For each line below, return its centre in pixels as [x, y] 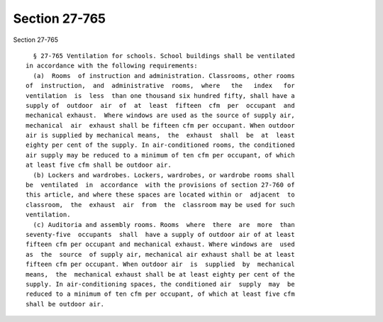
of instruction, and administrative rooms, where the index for [160, 86]
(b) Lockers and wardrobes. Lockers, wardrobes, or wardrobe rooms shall [164, 175]
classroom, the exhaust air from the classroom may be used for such [160, 205]
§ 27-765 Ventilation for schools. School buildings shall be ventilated [164, 56]
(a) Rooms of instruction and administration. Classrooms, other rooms [164, 76]
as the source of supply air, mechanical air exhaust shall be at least [160, 254]
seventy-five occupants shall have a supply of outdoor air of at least [160, 234]
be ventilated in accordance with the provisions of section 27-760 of [160, 185]
